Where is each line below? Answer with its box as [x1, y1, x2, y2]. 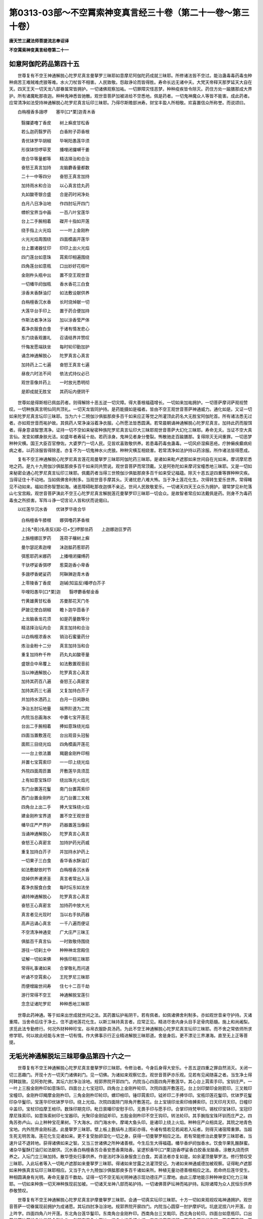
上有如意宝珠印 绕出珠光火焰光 [21, 777, 90, 783]
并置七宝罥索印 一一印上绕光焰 [21, 759, 90, 765]
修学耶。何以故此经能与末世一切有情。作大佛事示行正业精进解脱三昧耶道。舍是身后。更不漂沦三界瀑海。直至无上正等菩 [9, 1033, 248, 1038]
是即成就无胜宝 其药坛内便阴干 [21, 388, 90, 394]
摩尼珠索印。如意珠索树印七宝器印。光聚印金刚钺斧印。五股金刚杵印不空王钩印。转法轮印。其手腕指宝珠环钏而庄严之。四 [9, 1113, 252, 1119]
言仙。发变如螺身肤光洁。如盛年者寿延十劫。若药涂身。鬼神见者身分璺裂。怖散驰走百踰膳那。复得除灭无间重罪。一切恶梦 [9, 434, 252, 440]
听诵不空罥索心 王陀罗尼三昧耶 [21, 974, 90, 980]
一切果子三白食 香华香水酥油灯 [21, 858, 90, 864]
